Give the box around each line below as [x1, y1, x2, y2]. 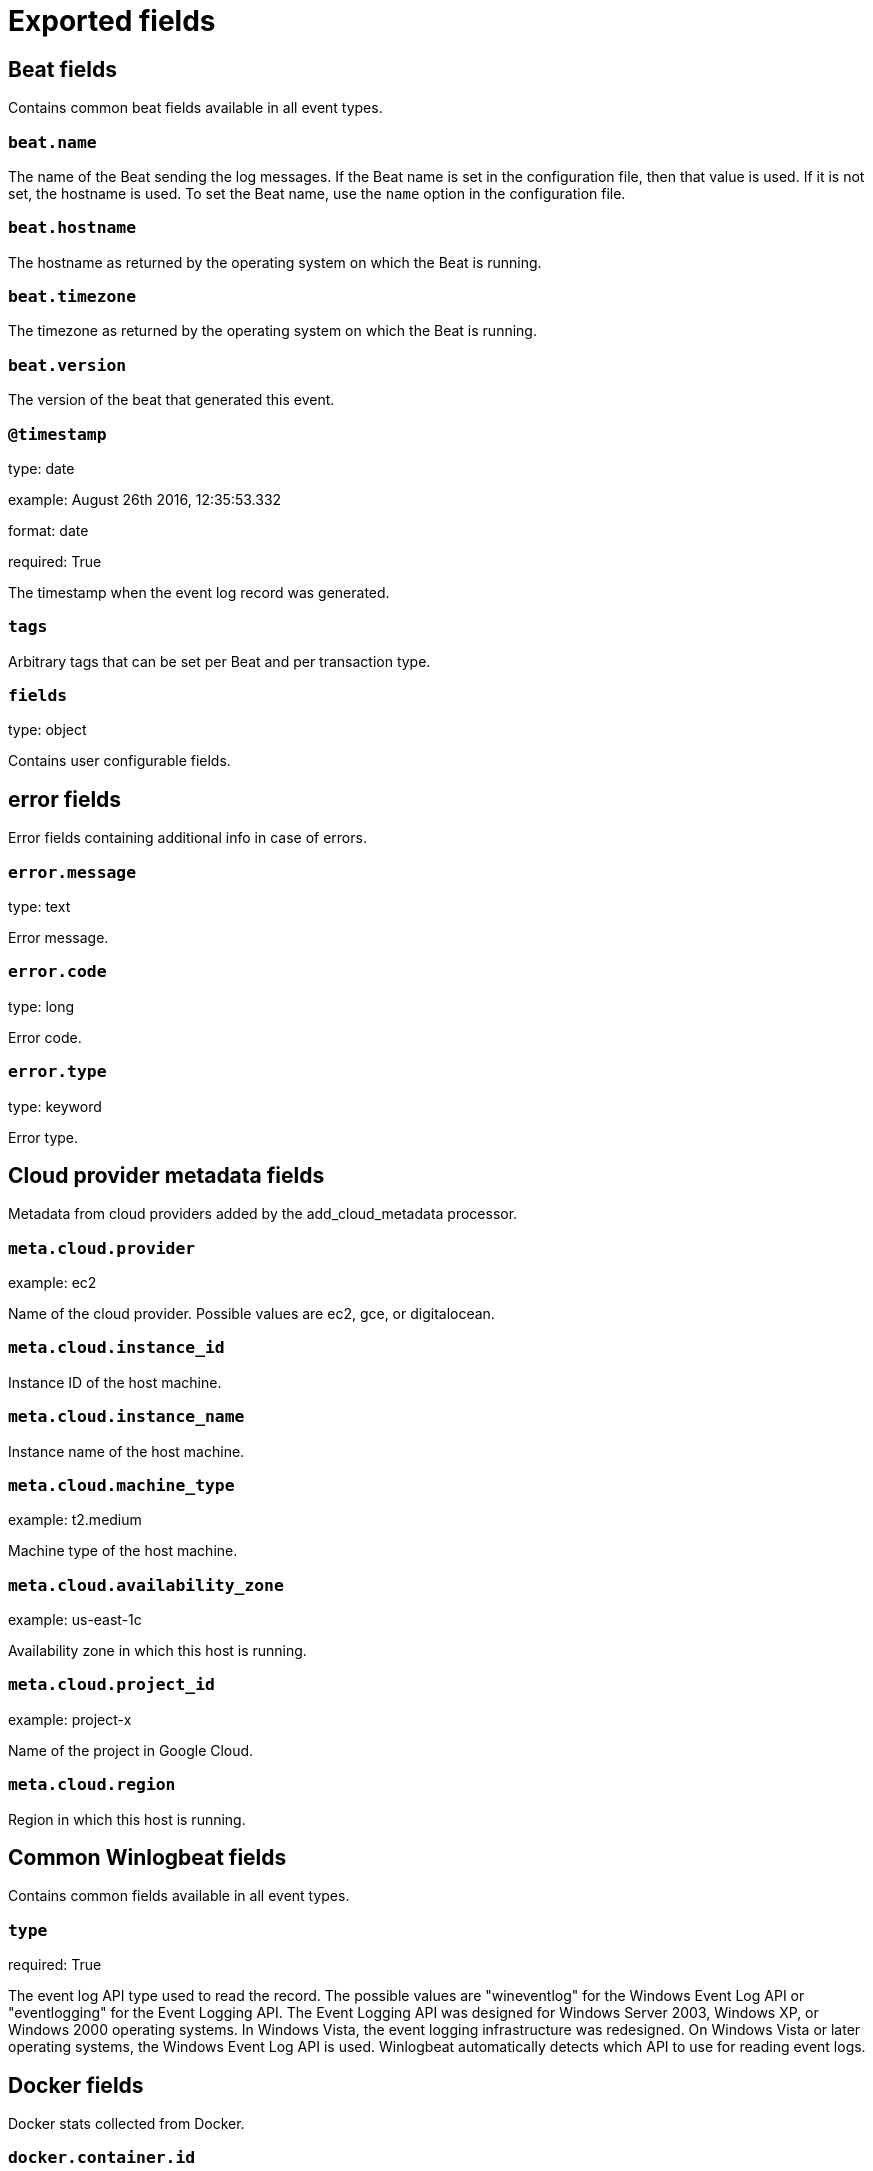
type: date [8, 459, 75, 477]
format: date [8, 521, 89, 539]
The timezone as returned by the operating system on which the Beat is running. [8, 322, 537, 340]
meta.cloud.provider [8, 1238, 196, 1258]
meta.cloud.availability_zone [8, 1575, 284, 1595]
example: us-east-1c [8, 1611, 142, 1629]
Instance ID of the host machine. [8, 1373, 222, 1391]
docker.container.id [8, 2148, 196, 2168]
